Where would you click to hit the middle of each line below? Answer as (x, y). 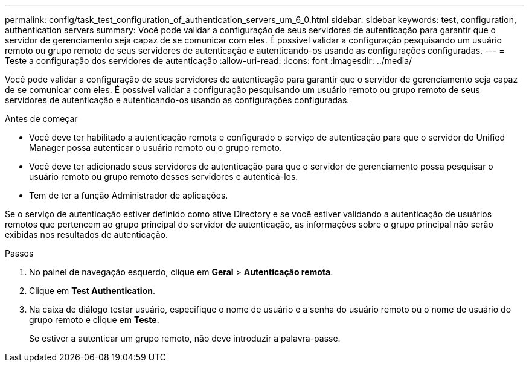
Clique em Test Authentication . (92, 291)
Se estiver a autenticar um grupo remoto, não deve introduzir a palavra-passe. (185, 338)
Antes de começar (41, 119)
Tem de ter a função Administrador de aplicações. (129, 195)
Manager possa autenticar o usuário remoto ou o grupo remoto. (155, 148)
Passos (19, 253)
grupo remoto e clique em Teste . (94, 320)
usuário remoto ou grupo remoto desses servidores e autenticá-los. (164, 177)
